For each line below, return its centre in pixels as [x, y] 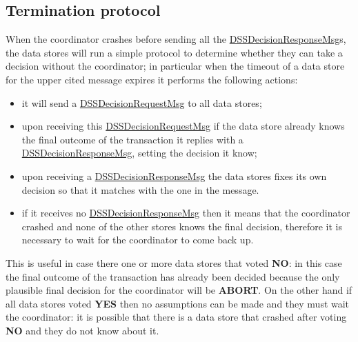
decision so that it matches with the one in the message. [140, 189]
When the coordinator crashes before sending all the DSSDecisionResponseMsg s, [176, 39]
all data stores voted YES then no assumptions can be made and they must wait [178, 303]
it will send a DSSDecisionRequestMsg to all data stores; [142, 102]
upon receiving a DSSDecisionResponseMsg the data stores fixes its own [174, 175]
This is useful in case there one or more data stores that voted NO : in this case [174, 262]
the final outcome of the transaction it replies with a [132, 139]
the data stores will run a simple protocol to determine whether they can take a [174, 52]
